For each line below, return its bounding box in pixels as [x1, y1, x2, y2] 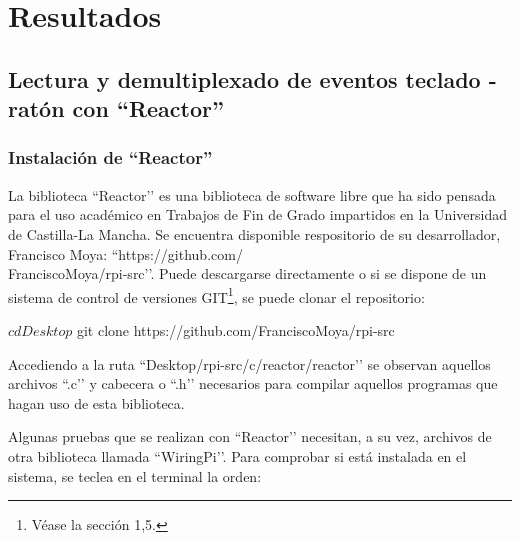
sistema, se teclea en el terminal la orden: [8, 465, 262, 486]
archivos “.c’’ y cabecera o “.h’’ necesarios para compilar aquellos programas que [8, 373, 498, 394]
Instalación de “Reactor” [8, 145, 213, 170]
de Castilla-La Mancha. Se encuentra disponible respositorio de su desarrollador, [8, 223, 501, 244]
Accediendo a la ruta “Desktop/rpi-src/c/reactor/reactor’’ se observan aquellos [8, 353, 491, 374]
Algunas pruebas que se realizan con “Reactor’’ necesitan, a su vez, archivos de [8, 426, 492, 447]
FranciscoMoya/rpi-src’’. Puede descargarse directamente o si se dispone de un [8, 263, 487, 284]
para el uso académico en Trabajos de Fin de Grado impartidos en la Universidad [8, 204, 507, 225]
